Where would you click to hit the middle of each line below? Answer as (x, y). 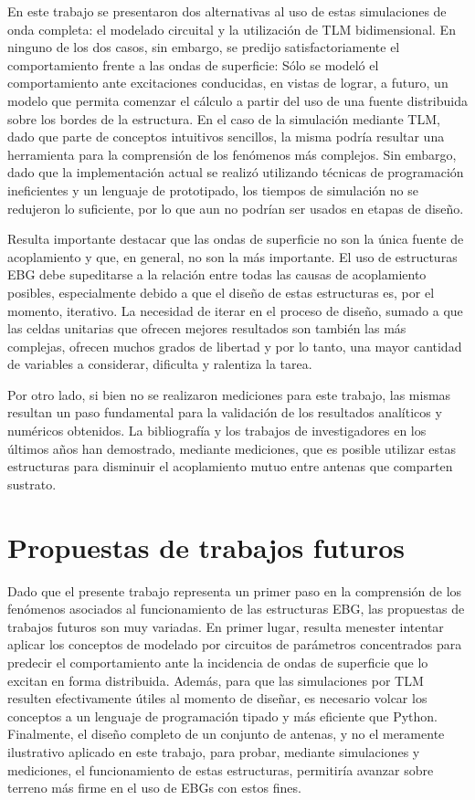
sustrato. (32, 484)
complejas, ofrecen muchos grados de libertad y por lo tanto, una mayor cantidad (235, 346)
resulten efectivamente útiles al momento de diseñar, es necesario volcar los (217, 698)
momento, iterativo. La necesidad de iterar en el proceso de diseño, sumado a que (235, 310)
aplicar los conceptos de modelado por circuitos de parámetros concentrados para (235, 644)
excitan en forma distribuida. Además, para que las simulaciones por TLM (216, 680)
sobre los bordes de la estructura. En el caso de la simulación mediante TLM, (224, 118)
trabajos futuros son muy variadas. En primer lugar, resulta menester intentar (226, 626)
